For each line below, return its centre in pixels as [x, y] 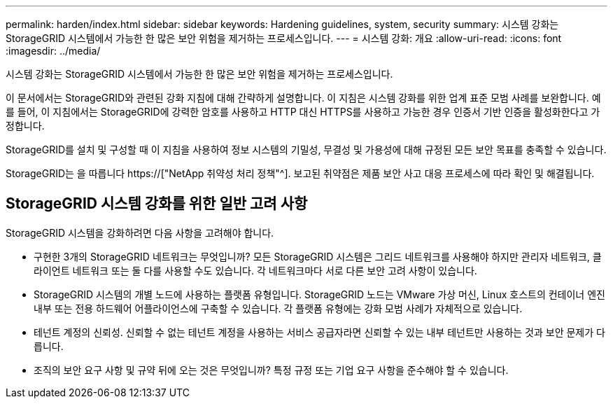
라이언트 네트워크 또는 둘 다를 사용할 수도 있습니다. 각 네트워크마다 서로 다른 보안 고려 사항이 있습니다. [255, 270]
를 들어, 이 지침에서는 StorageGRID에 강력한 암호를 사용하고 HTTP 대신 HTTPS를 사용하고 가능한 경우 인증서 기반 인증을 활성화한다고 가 [303, 112]
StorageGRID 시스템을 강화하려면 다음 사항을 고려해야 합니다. [140, 232]
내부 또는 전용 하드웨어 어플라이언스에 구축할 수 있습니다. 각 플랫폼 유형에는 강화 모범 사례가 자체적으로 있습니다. [278, 308]
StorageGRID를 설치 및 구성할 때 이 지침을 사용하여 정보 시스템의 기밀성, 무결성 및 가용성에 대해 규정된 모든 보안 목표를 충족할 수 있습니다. [306, 149]
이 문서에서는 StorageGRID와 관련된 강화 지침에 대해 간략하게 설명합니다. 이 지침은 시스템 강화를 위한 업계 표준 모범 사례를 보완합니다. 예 [303, 98]
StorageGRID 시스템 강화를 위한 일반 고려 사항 [157, 204]
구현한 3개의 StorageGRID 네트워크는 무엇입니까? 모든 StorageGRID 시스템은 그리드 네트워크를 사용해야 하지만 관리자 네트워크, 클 [318, 256]
